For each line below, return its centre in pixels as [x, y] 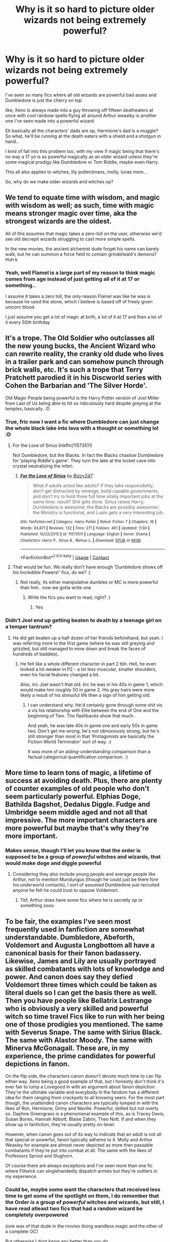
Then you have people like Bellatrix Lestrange [79, 1001]
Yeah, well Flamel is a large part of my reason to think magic [80, 273]
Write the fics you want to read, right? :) [69, 597]
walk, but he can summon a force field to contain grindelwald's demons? [81, 254]
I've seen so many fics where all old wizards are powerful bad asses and [81, 95]
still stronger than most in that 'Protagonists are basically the [91, 736]
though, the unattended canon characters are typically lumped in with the [82, 1103]
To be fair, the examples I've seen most [68, 921]
